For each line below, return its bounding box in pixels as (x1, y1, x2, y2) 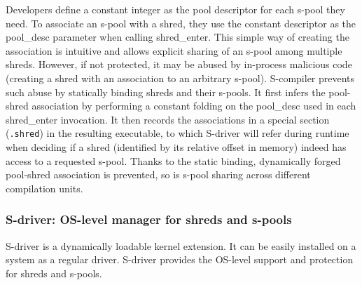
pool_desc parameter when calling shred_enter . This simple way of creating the (6, 29, 349, 44)
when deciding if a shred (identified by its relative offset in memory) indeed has (6, 140, 347, 154)
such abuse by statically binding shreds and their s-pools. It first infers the (6, 84, 326, 99)
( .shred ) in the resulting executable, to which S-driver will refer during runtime (6, 126, 349, 140)
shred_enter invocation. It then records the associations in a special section (6, 112, 330, 126)
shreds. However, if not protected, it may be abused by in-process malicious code (6, 57, 352, 72)
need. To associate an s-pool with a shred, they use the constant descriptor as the (6, 15, 356, 30)
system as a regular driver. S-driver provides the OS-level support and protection (6, 252, 354, 267)
